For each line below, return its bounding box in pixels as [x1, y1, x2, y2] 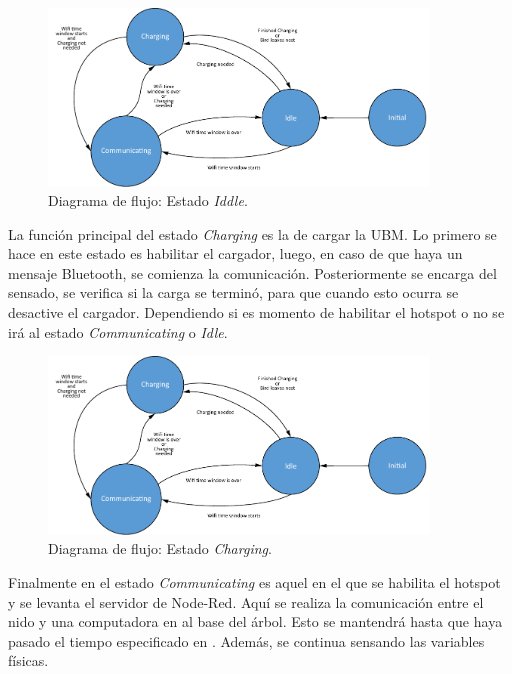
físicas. [8, 650, 49, 671]
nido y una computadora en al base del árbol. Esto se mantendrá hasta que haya [8, 611, 503, 632]
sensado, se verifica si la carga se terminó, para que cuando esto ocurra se [8, 282, 459, 303]
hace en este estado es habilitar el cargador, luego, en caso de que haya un [8, 243, 463, 264]
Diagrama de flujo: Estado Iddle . [48, 190, 248, 211]
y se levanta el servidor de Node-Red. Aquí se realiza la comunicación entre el [8, 591, 484, 612]
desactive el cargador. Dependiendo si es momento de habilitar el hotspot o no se [8, 302, 505, 323]
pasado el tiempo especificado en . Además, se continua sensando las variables [8, 630, 485, 651]
